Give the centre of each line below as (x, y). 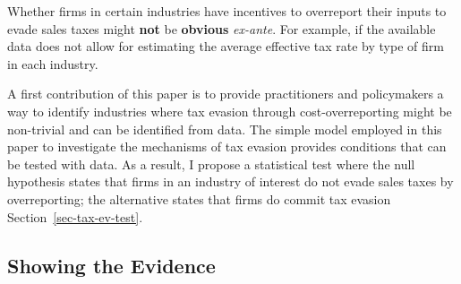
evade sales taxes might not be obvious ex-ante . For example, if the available (222, 28)
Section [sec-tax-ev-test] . (75, 216)
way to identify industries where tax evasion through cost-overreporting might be (230, 111)
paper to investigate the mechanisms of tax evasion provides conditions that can (227, 146)
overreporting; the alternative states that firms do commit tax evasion (199, 198)
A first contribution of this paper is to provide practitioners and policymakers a (226, 94)
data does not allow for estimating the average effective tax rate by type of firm (226, 46)
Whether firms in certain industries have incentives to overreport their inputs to (227, 11)
